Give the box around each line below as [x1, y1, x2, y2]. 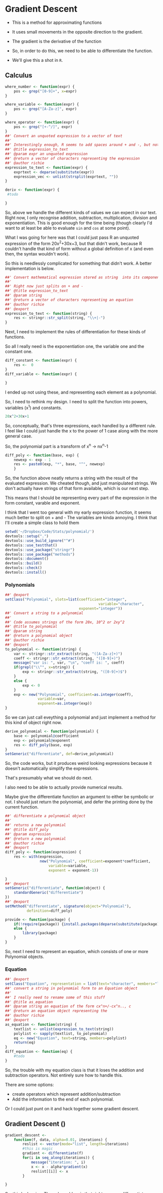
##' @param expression [5, 831, 51, 836]
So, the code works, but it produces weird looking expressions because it [5, 760, 152, 766]
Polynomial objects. [5, 954, 45, 959]
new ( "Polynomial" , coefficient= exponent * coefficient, [39, 859, 151, 864]
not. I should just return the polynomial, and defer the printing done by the [5, 799, 153, 805]
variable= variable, [48, 863, 88, 868]
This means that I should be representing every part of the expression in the [5, 495, 157, 501]
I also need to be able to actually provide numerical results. [5, 784, 123, 790]
